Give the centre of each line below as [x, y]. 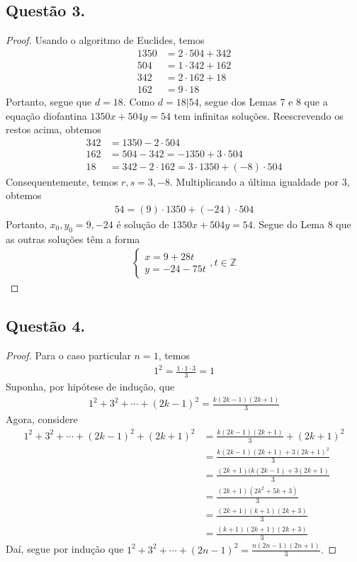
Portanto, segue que [49, 101]
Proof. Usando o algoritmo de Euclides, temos [105, 40]
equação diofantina [46, 115]
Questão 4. [46, 326]
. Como [139, 101]
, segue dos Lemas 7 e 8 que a [263, 101]
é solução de [143, 224]
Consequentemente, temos [62, 181]
